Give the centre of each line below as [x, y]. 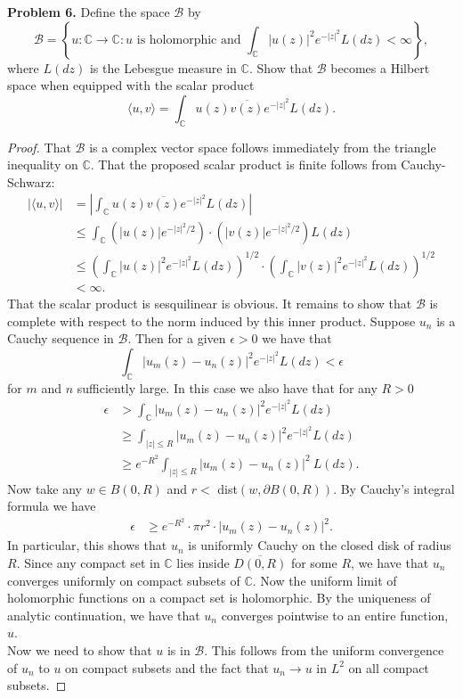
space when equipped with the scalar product [131, 85]
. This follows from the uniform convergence [324, 649]
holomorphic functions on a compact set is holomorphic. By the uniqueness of [219, 598]
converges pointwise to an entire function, [335, 615]
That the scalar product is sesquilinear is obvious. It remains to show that [210, 303]
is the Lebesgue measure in [163, 67]
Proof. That [39, 147]
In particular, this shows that [87, 545]
